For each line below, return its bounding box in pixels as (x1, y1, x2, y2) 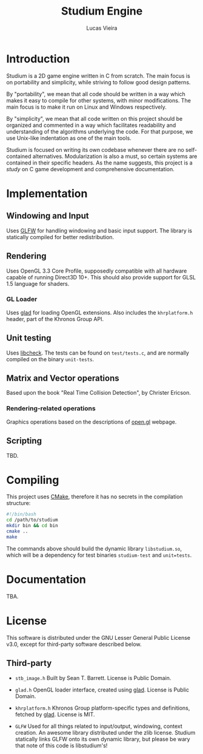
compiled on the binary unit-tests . (6, 355, 95, 362)
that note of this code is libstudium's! (15, 742, 108, 749)
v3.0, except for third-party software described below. (6, 640, 142, 648)
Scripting (6, 436, 42, 446)
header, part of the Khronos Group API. (6, 315, 104, 322)
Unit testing (6, 333, 52, 344)
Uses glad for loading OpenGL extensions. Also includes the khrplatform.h (6, 308, 193, 316)
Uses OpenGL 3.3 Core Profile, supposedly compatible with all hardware (6, 267, 187, 274)
